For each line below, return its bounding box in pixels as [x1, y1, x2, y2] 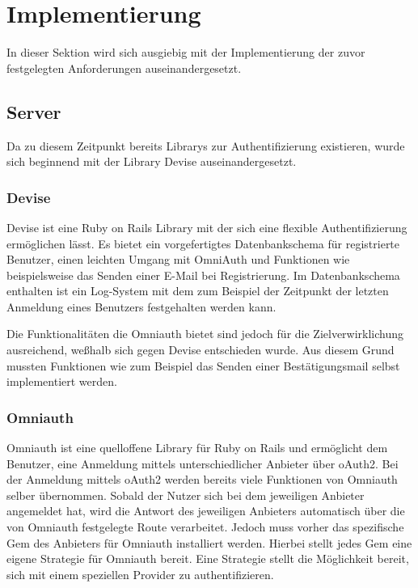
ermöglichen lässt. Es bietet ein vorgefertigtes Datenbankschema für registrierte [6, 235, 400, 252]
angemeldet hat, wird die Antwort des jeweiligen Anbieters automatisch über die [6, 502, 405, 519]
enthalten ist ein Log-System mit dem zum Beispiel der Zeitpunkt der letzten [6, 282, 389, 299]
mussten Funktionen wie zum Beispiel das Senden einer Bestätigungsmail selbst [6, 357, 400, 374]
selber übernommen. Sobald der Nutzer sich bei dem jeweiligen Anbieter [6, 486, 365, 503]
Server [6, 99, 61, 124]
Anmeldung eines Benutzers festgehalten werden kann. [6, 298, 277, 315]
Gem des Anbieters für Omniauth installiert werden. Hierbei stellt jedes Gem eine [6, 534, 412, 551]
